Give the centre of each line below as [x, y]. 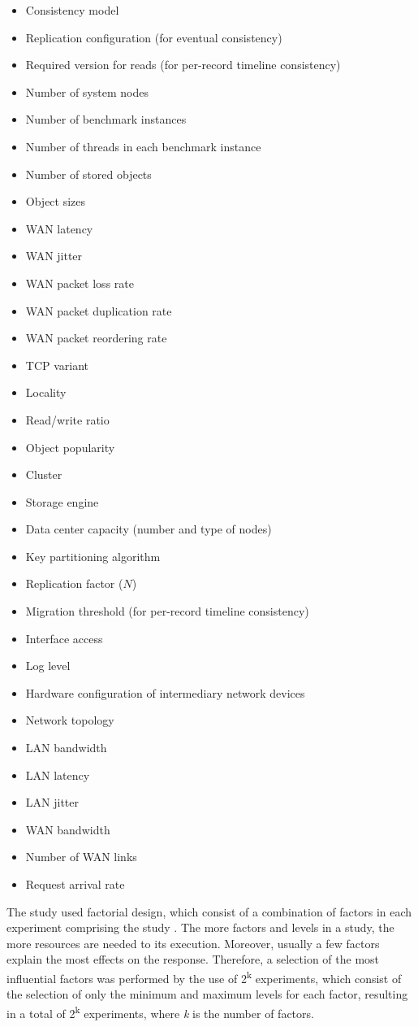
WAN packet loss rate [80, 283]
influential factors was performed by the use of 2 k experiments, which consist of [204, 977]
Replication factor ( [74, 583]
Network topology [70, 720]
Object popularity [70, 447]
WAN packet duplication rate [99, 310]
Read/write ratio [67, 419]
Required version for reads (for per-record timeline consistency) [183, 65]
